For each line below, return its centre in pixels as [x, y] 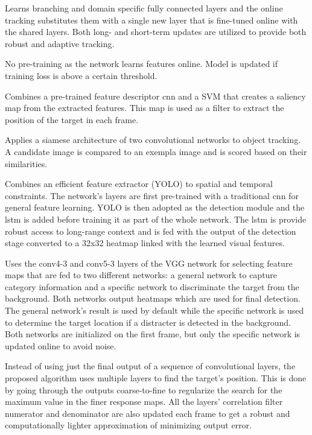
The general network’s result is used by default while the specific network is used [154, 310]
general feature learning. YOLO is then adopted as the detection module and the [155, 207]
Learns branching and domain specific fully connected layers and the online [144, 8]
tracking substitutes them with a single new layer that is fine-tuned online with [151, 20]
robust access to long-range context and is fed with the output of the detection [151, 231]
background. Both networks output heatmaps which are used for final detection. [153, 298]
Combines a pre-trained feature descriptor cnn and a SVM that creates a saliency [155, 96]
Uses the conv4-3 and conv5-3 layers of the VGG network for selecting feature [149, 263]
